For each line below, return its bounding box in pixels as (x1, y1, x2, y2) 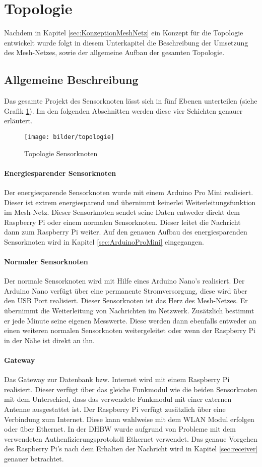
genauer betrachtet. (4, 453, 64, 463)
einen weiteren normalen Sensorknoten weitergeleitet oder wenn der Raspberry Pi (4, 325, 256, 336)
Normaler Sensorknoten (4, 256, 88, 267)
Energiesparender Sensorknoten (4, 167, 116, 178)
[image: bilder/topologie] (24, 133, 114, 141)
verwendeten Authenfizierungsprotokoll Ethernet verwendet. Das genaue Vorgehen (4, 433, 257, 444)
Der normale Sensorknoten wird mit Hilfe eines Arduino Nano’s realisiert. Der (4, 275, 245, 286)
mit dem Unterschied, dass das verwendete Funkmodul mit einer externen (4, 394, 232, 404)
